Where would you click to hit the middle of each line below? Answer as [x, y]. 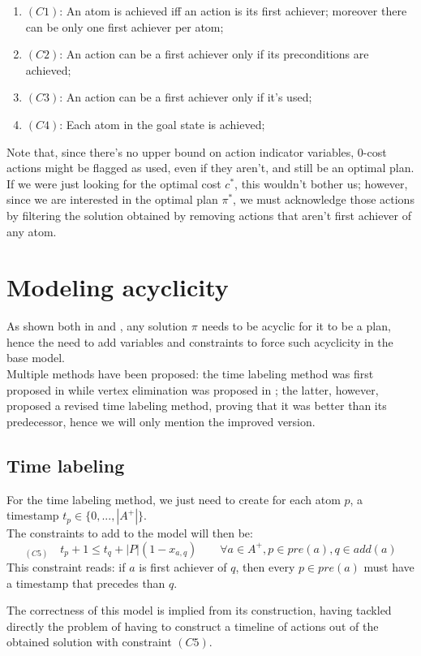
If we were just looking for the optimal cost [114, 183]
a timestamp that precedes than [86, 583]
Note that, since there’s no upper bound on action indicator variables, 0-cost [197, 151]
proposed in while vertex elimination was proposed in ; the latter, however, [193, 389]
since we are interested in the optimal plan [112, 199]
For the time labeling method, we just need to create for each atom [174, 499]
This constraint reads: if [66, 566]
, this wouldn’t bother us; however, [321, 183]
